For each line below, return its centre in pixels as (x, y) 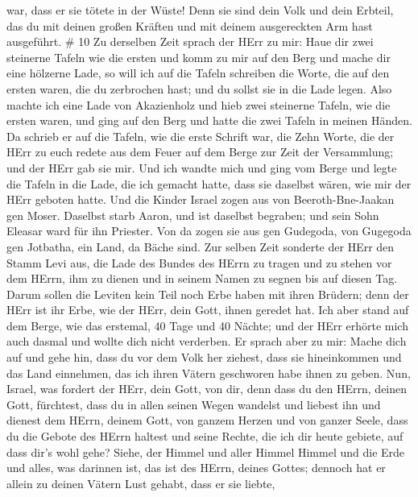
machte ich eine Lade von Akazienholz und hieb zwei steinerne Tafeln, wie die (199, 104)
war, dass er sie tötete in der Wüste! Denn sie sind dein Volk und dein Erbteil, (200, 10)
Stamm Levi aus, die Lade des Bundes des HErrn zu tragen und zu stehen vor (199, 262)
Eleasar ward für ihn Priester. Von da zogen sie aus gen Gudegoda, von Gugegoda (209, 231)
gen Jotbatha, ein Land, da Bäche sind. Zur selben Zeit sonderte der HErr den (201, 246)
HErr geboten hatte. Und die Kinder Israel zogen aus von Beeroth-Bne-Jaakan (201, 199)
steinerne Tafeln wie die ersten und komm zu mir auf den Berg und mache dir (199, 57)
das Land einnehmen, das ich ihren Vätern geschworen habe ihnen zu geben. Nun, (209, 373)
